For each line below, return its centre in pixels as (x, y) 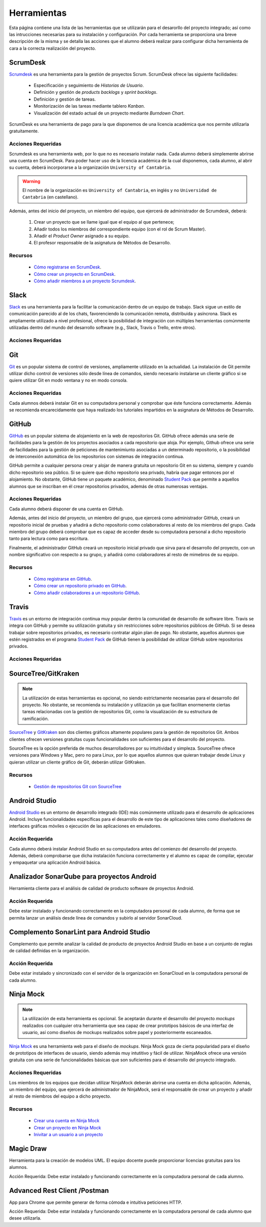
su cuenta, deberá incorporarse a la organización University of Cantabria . (90, 167)
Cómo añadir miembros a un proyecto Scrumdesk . (85, 281)
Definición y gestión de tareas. (65, 99)
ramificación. (36, 719)
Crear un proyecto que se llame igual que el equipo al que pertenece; (104, 222)
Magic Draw (28, 1148)
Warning (31, 181)
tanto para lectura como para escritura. (49, 538)
